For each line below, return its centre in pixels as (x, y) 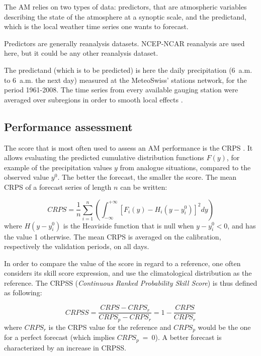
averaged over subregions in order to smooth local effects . (94, 99)
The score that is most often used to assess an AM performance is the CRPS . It (128, 147)
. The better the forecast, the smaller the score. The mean (147, 177)
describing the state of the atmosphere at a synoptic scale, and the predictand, (125, 16)
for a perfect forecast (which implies (59, 337)
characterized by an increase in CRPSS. (65, 347)
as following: (23, 292)
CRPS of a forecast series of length (58, 187)
